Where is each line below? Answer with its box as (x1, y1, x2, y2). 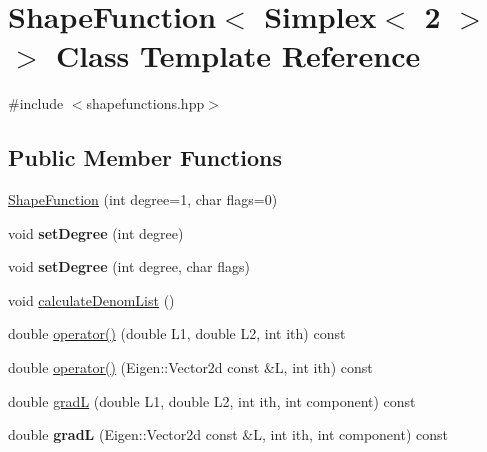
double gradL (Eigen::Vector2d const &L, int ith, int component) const (8, 424, 448, 445)
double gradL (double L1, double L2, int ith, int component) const (8, 390, 416, 411)
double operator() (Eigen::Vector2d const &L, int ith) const (8, 357, 373, 378)
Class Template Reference (56, 35, 421, 76)
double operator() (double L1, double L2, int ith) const (8, 323, 346, 344)
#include (8, 93, 64, 114)
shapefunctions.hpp (86, 93, 205, 114)
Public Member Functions (8, 142, 282, 173)
